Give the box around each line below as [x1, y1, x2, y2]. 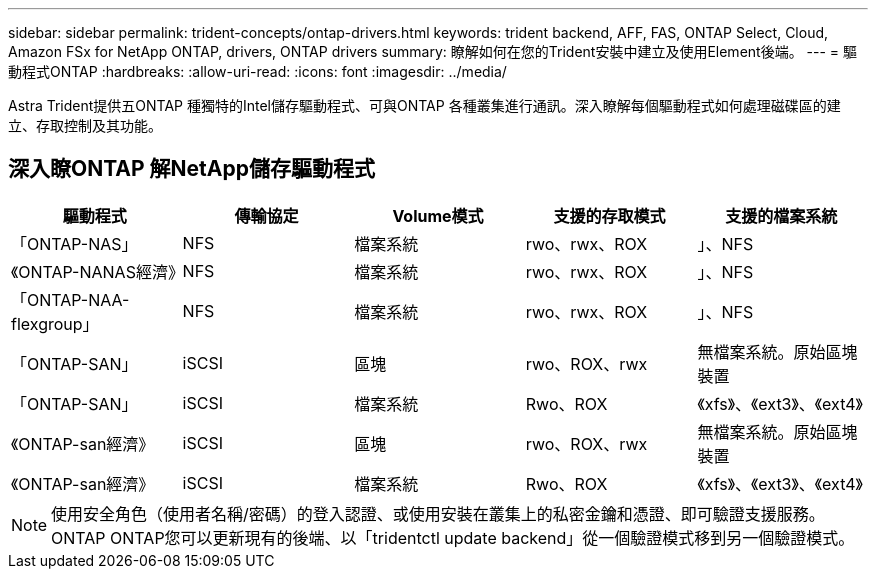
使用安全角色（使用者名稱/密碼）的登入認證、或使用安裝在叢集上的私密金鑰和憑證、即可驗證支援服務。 [51, 503, 825, 524]
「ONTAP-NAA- [11, 289, 130, 310]
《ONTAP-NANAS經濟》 [11, 261, 184, 282]
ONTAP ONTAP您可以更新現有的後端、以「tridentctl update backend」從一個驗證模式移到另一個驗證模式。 [51, 527, 855, 548]
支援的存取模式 [553, 205, 666, 226]
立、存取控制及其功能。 [8, 117, 162, 134]
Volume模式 [392, 205, 484, 226]
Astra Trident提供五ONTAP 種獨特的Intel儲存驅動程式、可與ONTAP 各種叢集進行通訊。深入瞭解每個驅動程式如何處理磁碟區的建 [8, 97, 841, 114]
